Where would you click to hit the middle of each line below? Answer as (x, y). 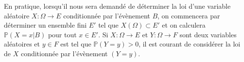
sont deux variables (208, 34)
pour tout (62, 34)
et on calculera (184, 25)
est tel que (76, 44)
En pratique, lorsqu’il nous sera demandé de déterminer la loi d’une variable (117, 6)
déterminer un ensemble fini (45, 25)
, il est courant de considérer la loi (190, 44)
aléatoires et (22, 44)
